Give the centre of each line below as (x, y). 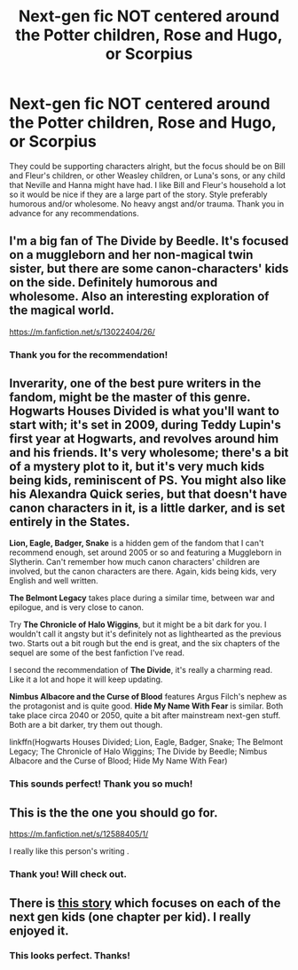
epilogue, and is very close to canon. (77, 607)
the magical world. (62, 311)
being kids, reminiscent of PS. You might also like (148, 481)
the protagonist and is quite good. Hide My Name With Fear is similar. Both (146, 706)
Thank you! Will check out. (68, 874)
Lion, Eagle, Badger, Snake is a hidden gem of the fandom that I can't (137, 544)
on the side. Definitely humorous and (114, 282)
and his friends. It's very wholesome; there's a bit (149, 453)
